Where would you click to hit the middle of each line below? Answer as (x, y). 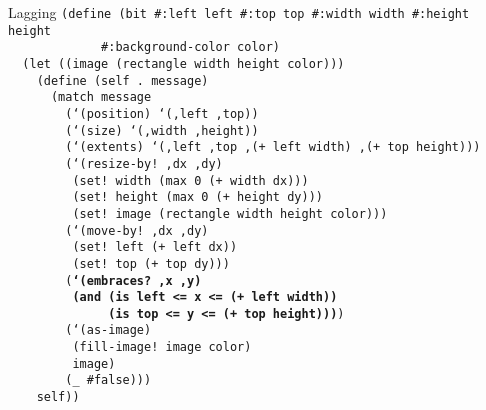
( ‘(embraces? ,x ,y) (133, 280)
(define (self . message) (122, 80)
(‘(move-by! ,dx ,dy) (137, 230)
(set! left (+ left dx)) (155, 247)
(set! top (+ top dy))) (151, 263)
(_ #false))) (108, 380)
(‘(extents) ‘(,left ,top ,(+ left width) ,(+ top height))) (273, 147)
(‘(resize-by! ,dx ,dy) (144, 163)
